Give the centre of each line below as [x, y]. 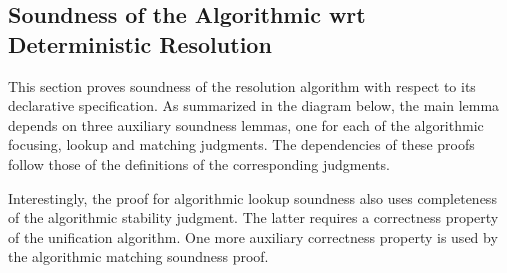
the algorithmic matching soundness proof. [138, 256]
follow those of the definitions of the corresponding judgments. [199, 163]
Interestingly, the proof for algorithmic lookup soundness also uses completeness [252, 197]
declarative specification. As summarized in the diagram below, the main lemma [254, 105]
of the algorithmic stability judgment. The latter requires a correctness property [253, 217]
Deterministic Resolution [140, 43]
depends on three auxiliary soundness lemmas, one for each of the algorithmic [246, 124]
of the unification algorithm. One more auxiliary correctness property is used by [253, 236]
